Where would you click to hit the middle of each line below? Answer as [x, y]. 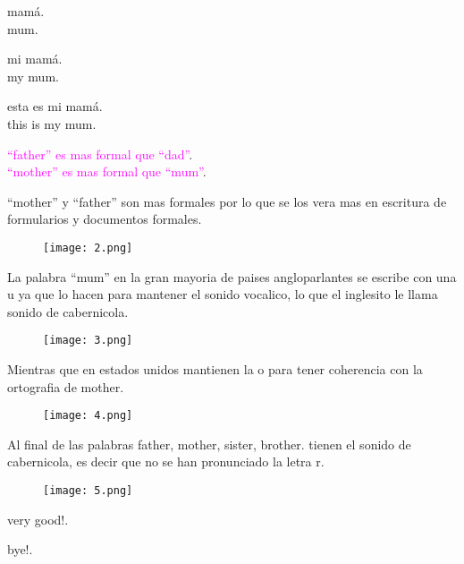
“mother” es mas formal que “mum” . [107, 171]
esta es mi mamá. [55, 106]
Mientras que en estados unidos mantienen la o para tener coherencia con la [215, 369]
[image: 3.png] [88, 341]
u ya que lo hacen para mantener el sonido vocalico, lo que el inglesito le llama [223, 294]
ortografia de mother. [66, 386]
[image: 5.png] [88, 491]
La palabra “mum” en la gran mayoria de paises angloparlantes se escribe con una [232, 276]
